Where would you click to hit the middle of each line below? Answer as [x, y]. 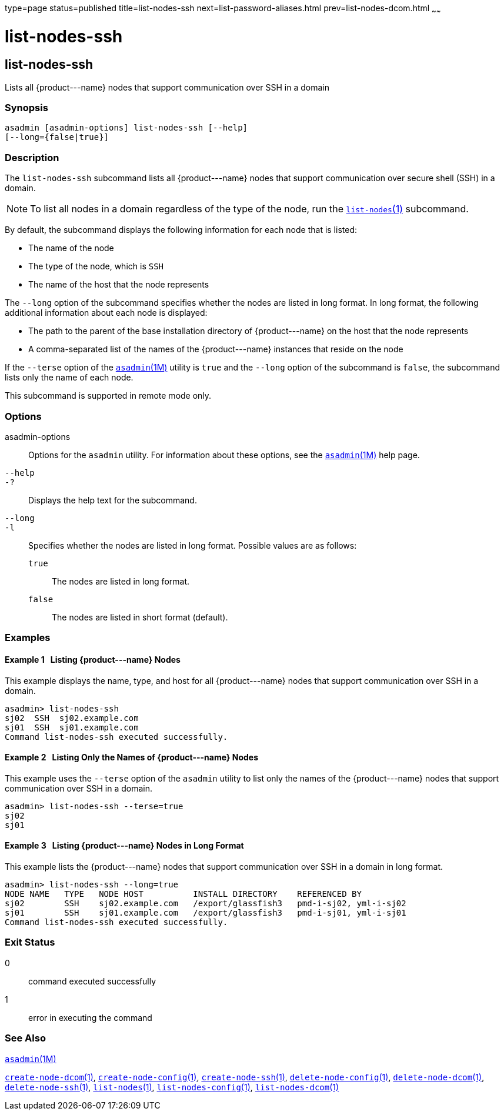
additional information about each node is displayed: [106, 313]
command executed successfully [92, 981]
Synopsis [26, 108]
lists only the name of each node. [69, 378]
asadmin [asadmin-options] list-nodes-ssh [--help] [126, 128]
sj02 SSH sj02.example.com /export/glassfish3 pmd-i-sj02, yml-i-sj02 [206, 903]
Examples [28, 638]
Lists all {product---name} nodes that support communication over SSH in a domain [167, 87]
